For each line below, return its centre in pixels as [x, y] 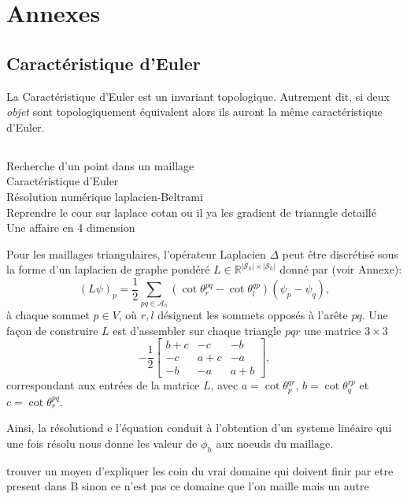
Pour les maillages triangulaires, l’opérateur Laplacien [136, 253]
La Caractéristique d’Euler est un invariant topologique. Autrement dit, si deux [198, 96]
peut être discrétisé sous [340, 253]
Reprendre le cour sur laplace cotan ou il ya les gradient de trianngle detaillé [191, 212]
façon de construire [52, 330]
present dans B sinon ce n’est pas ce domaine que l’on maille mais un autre [188, 486]
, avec [224, 385]
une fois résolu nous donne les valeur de [102, 443]
